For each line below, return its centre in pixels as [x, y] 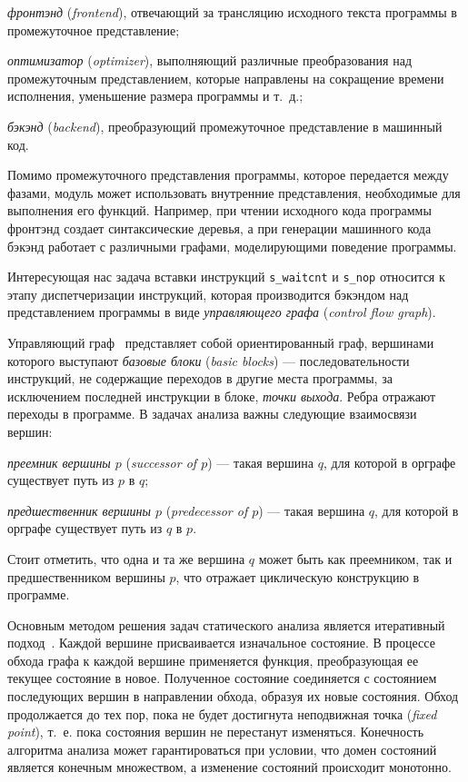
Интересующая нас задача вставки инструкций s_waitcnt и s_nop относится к [226, 277]
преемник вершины [59, 462]
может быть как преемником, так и [355, 558]
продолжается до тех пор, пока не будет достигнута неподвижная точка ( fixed [222, 713]
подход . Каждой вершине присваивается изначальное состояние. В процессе [221, 643]
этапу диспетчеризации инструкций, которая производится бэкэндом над [208, 294]
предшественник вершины [79, 510]
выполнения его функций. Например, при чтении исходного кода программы [219, 210]
